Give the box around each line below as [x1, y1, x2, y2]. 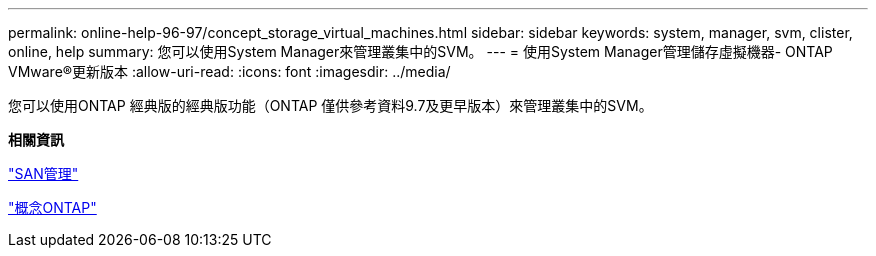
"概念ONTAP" [8, 199, 97, 216]
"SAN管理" [8, 165, 79, 182]
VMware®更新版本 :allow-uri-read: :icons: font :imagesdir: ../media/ [8, 63, 451, 80]
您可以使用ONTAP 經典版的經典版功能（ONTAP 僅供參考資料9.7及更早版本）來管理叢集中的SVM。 [8, 97, 653, 114]
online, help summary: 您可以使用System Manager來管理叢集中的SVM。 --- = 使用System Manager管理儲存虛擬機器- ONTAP [8, 43, 833, 60]
